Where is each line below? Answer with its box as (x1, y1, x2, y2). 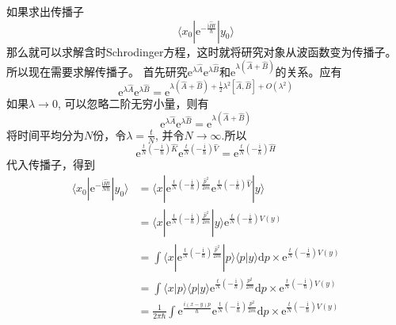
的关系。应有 (275, 63, 342, 79)
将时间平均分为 (6, 126, 84, 143)
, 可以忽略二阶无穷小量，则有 (57, 94, 209, 111)
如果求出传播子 (6, 3, 84, 19)
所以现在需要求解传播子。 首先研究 (6, 63, 188, 79)
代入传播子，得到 (6, 155, 95, 172)
